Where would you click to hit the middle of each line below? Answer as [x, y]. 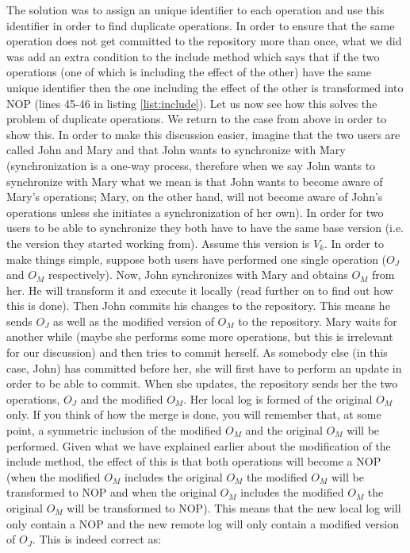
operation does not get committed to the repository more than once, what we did [204, 41]
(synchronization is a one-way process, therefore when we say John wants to [191, 165]
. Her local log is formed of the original [278, 398]
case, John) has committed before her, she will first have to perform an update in [204, 367]
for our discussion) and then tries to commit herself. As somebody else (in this [197, 352]
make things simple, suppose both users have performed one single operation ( [197, 259]
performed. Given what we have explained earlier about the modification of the [199, 445]
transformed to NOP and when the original [111, 492]
